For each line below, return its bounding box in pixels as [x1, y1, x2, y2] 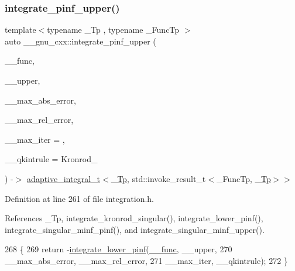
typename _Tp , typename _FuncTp [47, 23, 180, 36]
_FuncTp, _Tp [216, 172, 271, 184]
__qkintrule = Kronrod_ [5, 153, 98, 165]
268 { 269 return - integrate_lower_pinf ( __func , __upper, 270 [5, 243, 232, 255]
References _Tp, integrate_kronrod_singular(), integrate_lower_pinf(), [5, 212, 263, 224]
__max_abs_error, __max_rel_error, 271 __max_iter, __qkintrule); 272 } [5, 254, 288, 266]
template [5, 23, 36, 36]
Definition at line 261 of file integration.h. [5, 192, 154, 204]
